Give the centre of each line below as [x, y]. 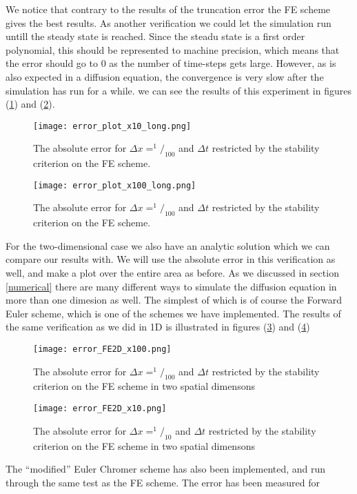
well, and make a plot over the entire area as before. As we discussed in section [172, 273]
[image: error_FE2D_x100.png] [102, 349]
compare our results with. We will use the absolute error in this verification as [171, 259]
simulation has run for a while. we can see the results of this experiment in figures [178, 90]
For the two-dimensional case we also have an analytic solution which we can [168, 245]
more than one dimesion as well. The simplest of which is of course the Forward [174, 300]
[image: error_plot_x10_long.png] [112, 126]
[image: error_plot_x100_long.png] [115, 185]
